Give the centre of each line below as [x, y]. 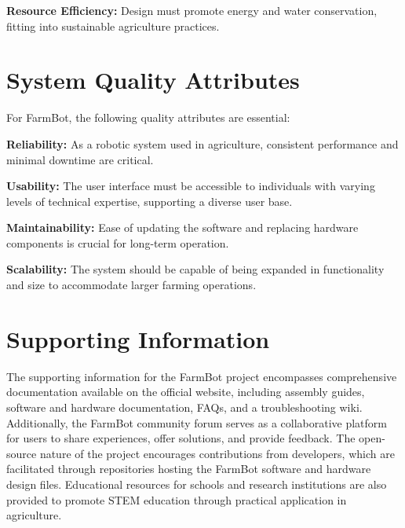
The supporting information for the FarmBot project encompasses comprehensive [202, 376]
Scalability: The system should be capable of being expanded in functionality [195, 269]
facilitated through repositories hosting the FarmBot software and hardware [189, 469]
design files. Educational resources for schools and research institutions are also [197, 484]
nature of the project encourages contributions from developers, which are [217, 453]
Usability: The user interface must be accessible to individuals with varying [191, 186]
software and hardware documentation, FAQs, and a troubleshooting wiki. [184, 407]
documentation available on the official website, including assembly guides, [186, 392]
